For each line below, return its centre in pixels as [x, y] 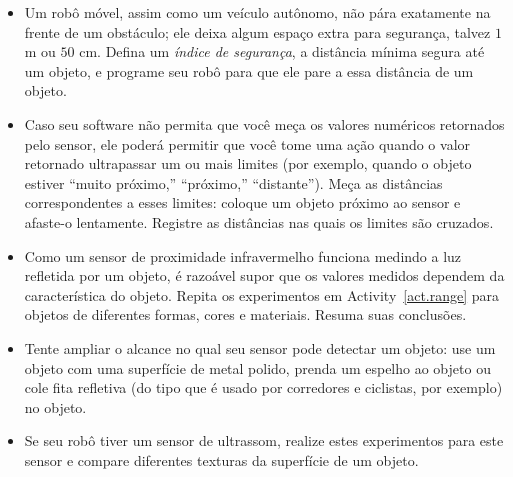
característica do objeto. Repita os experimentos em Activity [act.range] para [262, 294]
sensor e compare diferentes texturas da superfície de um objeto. [221, 459]
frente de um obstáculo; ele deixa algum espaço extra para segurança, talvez [257, 31]
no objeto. [55, 406]
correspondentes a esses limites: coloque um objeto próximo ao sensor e [242, 202]
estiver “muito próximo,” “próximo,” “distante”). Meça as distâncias [233, 182]
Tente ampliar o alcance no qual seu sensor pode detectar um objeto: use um [260, 347]
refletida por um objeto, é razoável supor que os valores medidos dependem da [264, 275]
